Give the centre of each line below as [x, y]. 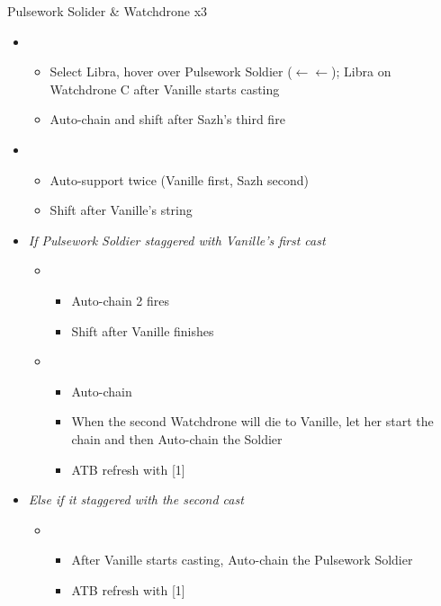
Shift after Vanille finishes [143, 330]
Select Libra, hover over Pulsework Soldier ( [171, 71]
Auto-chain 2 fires [121, 300]
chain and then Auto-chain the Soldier [177, 438]
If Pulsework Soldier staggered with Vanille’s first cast [177, 240]
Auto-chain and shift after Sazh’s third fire [167, 119]
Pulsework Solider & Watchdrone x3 [108, 11]
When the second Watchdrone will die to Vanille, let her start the [252, 421]
